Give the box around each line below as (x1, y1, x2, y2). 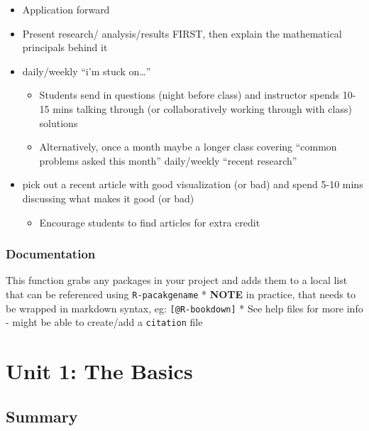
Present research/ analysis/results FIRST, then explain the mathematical (22, 26, 342, 40)
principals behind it (22, 40, 108, 55)
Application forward (22, 2, 110, 16)
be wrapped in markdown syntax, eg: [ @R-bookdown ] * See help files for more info (6, 300, 363, 315)
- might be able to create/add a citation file (6, 315, 203, 329)
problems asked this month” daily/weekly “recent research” (39, 153, 297, 168)
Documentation (6, 245, 96, 263)
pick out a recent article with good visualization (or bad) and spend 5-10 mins (22, 177, 363, 192)
